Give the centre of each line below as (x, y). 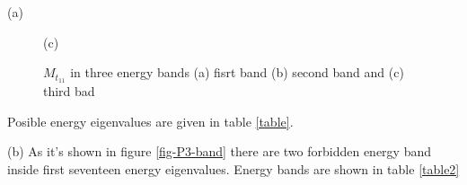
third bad (69, 91)
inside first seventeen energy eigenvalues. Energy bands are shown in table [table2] (233, 168)
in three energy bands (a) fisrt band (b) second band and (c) (237, 72)
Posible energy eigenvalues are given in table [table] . (150, 121)
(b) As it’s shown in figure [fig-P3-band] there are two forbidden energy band (220, 151)
